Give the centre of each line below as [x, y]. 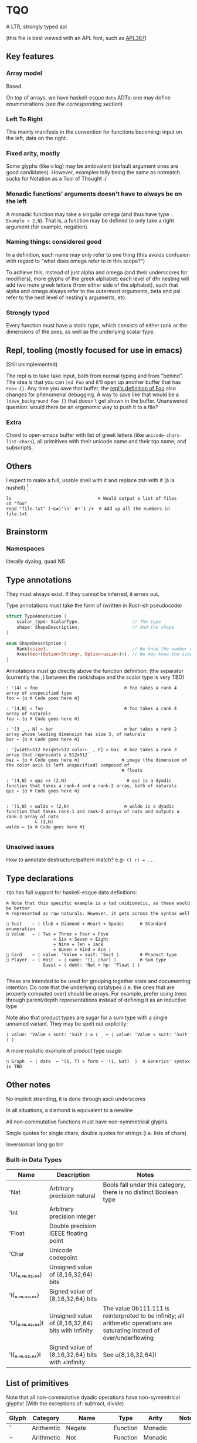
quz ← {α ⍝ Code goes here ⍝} [43, 791]
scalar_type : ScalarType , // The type [89, 622]
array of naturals [28, 714]
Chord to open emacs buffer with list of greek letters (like [75, 435]
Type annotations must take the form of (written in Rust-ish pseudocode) [94, 606]
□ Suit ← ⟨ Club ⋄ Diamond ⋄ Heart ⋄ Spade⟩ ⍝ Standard [86, 924]
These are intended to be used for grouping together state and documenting [98, 981]
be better [18, 908]
